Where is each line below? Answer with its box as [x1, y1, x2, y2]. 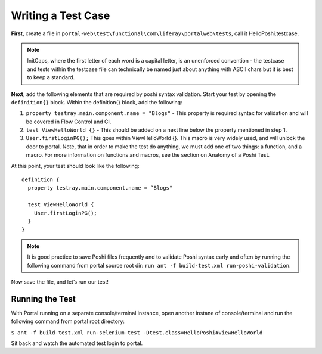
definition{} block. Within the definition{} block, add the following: [11, 98, 182, 105]
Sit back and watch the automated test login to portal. [11, 340, 143, 347]
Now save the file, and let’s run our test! [11, 278, 109, 285]
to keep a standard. [27, 74, 75, 81]
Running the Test [11, 294, 76, 304]
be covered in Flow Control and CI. [26, 118, 112, 125]
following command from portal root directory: [11, 318, 125, 325]
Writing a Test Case [11, 9, 110, 22]
